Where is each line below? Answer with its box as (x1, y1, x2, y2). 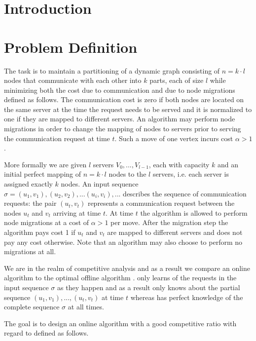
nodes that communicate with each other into (4, 75, 142, 85)
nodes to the (109, 169, 146, 179)
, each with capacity (148, 159, 210, 169)
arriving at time (53, 207, 101, 218)
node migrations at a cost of (4, 217, 89, 227)
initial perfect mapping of (4, 169, 81, 179)
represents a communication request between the (87, 198, 235, 208)
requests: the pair (4, 198, 57, 208)
